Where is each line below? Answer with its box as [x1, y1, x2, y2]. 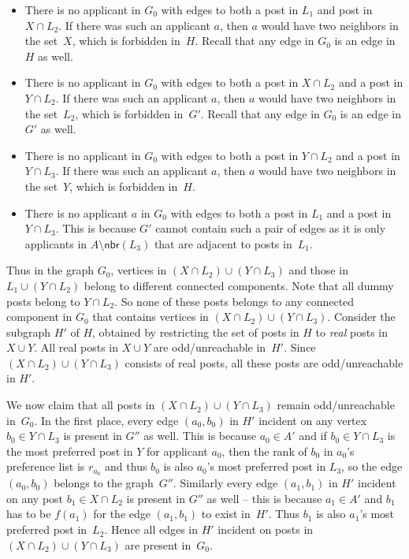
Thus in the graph [6, 262, 94, 278]
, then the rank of [221, 442, 307, 459]
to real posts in [315, 323, 388, 340]
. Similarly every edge [173, 475, 278, 491]
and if [299, 427, 327, 444]
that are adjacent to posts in [154, 235, 292, 252]
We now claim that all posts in [6, 397, 155, 413]
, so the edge [341, 458, 403, 475]
